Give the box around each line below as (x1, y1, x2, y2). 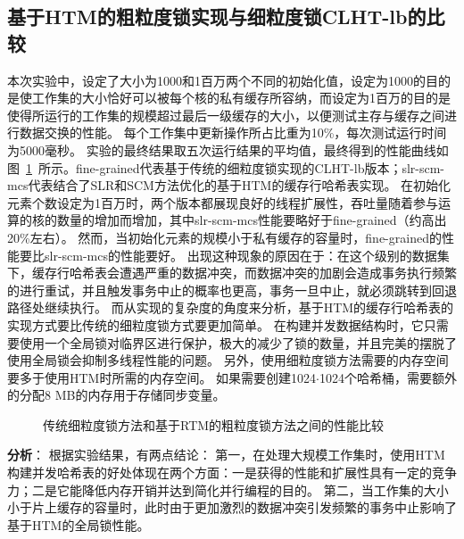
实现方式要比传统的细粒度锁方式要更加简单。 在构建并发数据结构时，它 (7, 315, 424, 334)
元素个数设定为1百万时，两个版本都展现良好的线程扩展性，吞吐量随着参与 (7, 193, 438, 211)
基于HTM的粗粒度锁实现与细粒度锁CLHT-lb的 (7, 3, 427, 30)
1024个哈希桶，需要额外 (319, 368, 458, 386)
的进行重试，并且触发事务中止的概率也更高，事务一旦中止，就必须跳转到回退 (7, 280, 457, 299)
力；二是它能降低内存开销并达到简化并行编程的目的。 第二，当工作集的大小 (7, 480, 449, 499)
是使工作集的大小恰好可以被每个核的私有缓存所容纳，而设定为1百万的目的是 (7, 88, 451, 107)
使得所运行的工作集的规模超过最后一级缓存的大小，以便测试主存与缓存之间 (7, 105, 444, 124)
